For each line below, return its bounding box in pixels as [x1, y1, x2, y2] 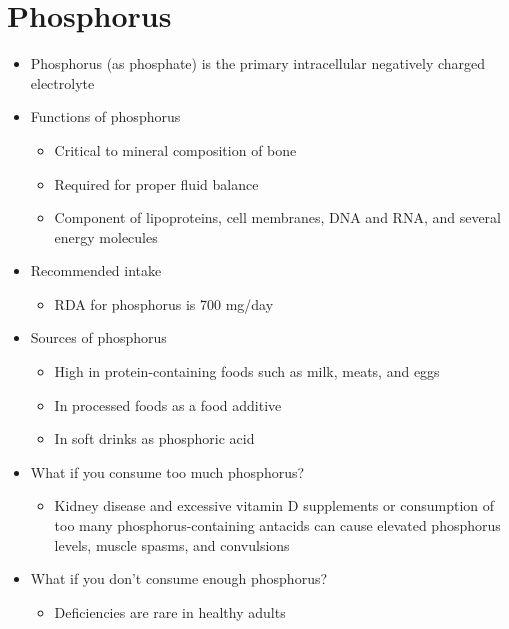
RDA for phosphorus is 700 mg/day [54, 293, 274, 314]
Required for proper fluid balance [54, 173, 259, 194]
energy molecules [54, 226, 158, 247]
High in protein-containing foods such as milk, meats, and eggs [54, 361, 440, 382]
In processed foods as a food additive [54, 394, 282, 415]
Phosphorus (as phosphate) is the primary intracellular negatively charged [30, 53, 486, 74]
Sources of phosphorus [30, 327, 167, 348]
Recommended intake [30, 260, 162, 281]
